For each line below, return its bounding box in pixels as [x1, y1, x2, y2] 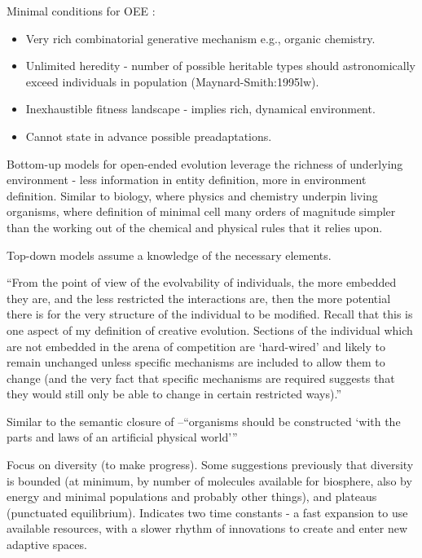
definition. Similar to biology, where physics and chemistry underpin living [7, 187, 378, 204]
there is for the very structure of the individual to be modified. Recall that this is [7, 305, 413, 323]
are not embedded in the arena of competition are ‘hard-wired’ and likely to [7, 337, 385, 354]
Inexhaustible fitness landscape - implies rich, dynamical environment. [25, 100, 376, 117]
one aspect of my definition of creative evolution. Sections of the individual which [7, 321, 413, 338]
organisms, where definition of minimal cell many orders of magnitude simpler [7, 203, 396, 220]
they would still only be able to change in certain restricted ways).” [7, 385, 341, 402]
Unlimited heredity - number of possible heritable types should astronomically [25, 57, 415, 74]
